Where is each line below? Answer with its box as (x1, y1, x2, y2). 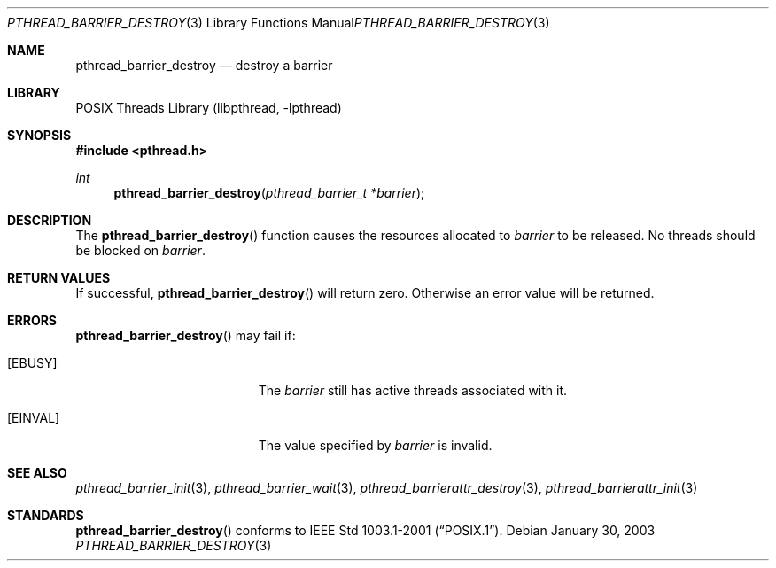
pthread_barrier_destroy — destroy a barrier (75, 58, 333, 73)
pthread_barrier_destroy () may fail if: (75, 328, 296, 343)
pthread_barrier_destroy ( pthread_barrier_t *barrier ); (113, 185, 425, 200)
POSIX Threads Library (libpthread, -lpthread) (75, 100, 342, 115)
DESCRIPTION (7, 213, 92, 228)
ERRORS (7, 313, 58, 328)
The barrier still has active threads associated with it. (258, 383, 568, 398)
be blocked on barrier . (75, 243, 206, 258)
